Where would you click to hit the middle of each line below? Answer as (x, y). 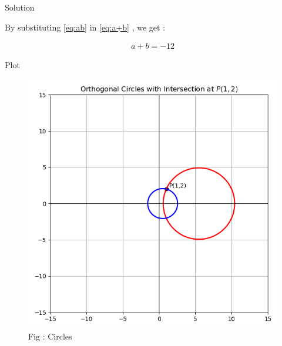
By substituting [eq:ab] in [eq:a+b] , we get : (85, 27)
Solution (20, 7)
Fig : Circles (50, 336)
